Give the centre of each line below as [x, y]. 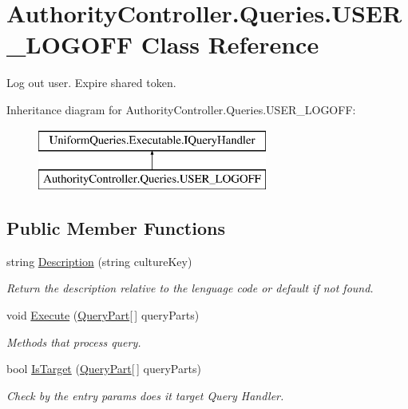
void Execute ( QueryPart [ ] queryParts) [103, 315]
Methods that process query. [74, 341]
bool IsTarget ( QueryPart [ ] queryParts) [104, 369]
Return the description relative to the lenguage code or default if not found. [190, 288]
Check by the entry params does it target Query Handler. [145, 395]
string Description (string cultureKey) [99, 261]
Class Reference [230, 44]
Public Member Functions [116, 228]
